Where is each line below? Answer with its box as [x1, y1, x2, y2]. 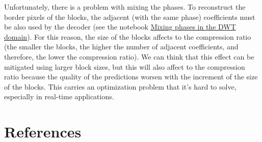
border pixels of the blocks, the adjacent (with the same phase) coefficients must [4, 11, 255, 22]
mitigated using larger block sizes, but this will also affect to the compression [4, 61, 245, 72]
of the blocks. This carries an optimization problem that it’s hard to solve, [4, 81, 237, 92]
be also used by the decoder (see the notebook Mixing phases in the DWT [4, 21, 236, 32]
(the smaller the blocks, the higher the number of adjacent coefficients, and [4, 41, 239, 52]
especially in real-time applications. [4, 91, 114, 102]
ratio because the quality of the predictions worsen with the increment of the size [4, 71, 258, 82]
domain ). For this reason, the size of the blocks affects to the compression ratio [4, 31, 251, 42]
